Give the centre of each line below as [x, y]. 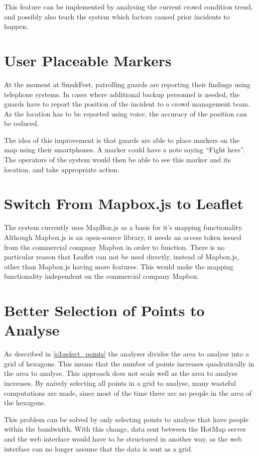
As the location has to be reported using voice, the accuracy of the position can [126, 113]
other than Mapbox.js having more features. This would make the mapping [119, 266]
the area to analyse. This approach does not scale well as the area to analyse [121, 373]
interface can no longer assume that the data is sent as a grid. [98, 448]
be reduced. [22, 123]
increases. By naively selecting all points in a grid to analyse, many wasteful [120, 383]
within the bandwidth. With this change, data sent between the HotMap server [125, 429]
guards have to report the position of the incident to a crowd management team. [127, 104]
